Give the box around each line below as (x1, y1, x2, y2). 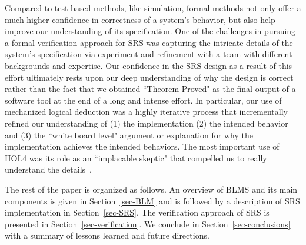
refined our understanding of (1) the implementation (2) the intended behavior (5, 117, 288, 129)
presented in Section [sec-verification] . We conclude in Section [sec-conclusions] (5, 217, 291, 230)
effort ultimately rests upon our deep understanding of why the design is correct (5, 71, 294, 83)
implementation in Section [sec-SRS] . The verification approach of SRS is (5, 206, 270, 218)
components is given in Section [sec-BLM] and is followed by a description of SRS (5, 194, 300, 207)
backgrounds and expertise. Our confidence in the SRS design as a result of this (5, 59, 292, 71)
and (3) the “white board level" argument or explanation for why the (5, 128, 253, 141)
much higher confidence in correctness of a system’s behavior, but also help (5, 13, 275, 25)
